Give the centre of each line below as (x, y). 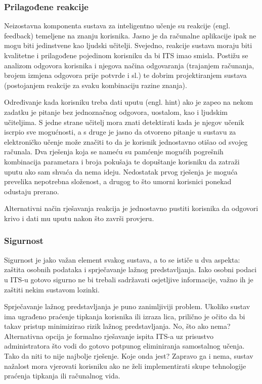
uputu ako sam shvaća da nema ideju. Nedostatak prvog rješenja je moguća (121, 171)
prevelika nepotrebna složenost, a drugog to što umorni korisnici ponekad (118, 181)
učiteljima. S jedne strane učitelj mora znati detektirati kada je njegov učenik (124, 122)
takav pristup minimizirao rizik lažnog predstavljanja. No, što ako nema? (117, 326)
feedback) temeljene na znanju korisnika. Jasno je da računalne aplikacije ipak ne (130, 35)
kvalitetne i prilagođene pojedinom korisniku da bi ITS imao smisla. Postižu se (126, 55)
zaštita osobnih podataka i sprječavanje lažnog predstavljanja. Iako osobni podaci (130, 269)
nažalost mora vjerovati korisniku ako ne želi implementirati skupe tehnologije (125, 366)
